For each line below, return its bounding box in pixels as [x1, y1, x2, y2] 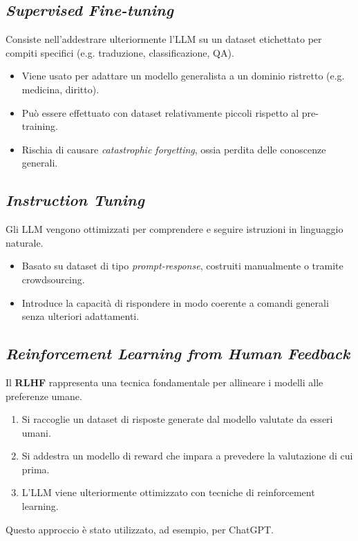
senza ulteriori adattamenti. [21, 309, 140, 323]
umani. [21, 425, 51, 439]
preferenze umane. [6, 388, 82, 403]
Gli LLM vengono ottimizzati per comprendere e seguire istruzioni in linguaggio [6, 222, 343, 236]
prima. [21, 462, 50, 476]
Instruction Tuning [6, 189, 144, 211]
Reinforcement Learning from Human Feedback [6, 343, 350, 364]
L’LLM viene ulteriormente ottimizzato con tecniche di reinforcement [21, 485, 315, 500]
